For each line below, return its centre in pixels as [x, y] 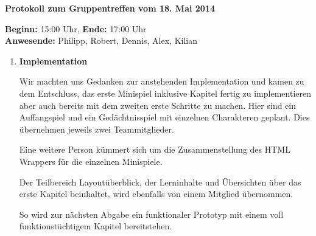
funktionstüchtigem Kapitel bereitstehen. [96, 226]
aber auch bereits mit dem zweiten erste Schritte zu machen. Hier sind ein [157, 105]
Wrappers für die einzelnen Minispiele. [91, 161]
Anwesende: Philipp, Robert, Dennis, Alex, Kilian [101, 40]
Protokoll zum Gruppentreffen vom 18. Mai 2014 [110, 8]
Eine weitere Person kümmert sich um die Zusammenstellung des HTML [155, 149]
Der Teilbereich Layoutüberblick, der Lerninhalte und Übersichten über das [160, 182]
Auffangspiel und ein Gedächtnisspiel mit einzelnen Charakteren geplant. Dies [164, 117]
